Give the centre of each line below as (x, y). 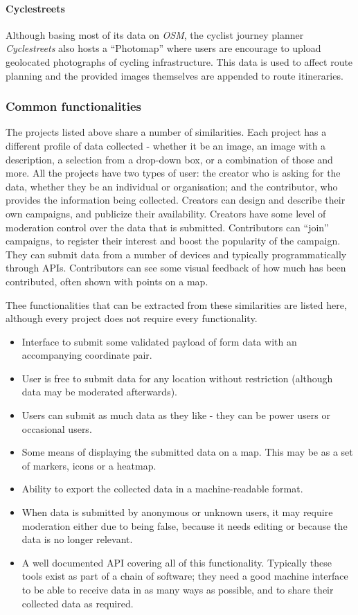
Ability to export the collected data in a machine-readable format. (162, 489)
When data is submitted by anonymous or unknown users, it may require (177, 512)
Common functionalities (74, 106)
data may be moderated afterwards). (99, 392)
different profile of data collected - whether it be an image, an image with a (166, 145)
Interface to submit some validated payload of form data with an (159, 341)
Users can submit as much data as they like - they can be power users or (176, 415)
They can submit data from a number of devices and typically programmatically (176, 254)
